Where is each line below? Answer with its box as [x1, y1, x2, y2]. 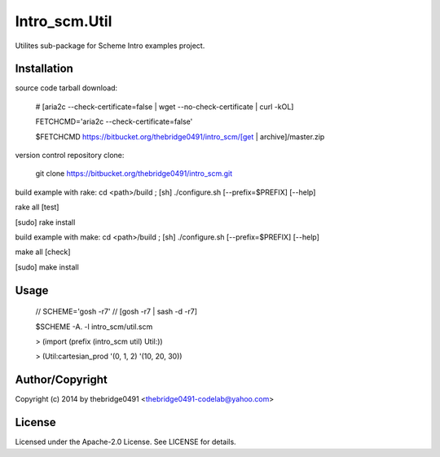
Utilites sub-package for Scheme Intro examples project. [15, 41, 205, 51]
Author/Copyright [15, 373, 108, 387]
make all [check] [15, 247, 71, 257]
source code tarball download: [15, 83, 118, 93]
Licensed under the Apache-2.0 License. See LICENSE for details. [15, 437, 236, 447]
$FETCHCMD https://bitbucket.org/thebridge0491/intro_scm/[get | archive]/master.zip [35, 131, 325, 142]
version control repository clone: [15, 151, 125, 160]
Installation [15, 62, 73, 76]
